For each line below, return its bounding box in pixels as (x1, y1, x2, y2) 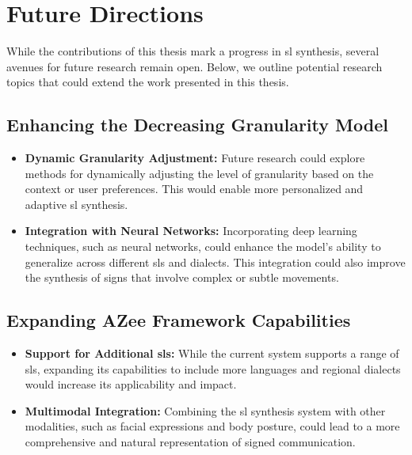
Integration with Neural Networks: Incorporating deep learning (25, 222, 357, 239)
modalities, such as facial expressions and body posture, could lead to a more (25, 418, 400, 434)
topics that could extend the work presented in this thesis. (6, 74, 289, 90)
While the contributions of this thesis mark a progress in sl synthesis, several (6, 43, 380, 59)
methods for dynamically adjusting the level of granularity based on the (25, 165, 374, 181)
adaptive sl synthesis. (25, 195, 128, 212)
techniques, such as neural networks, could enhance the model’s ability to (25, 238, 381, 255)
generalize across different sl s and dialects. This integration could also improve (25, 253, 406, 270)
